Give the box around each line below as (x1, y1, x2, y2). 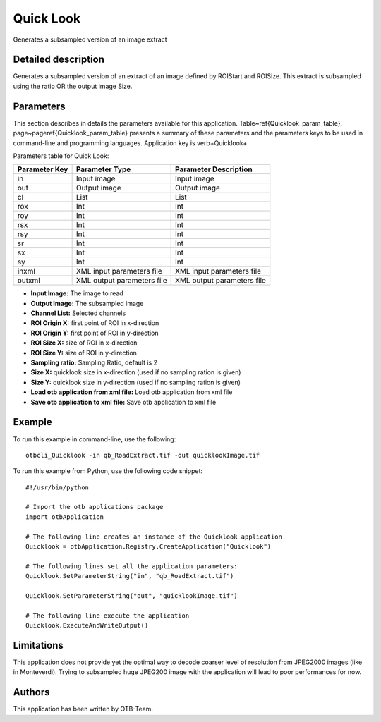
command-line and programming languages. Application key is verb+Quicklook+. (13, 138, 250, 147)
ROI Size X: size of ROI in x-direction (30, 338, 138, 347)
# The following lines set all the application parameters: (25, 562, 238, 570)
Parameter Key (17, 164, 68, 174)
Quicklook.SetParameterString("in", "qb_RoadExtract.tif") (25, 572, 234, 580)
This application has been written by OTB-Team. (13, 705, 154, 714)
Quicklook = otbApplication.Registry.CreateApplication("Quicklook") (25, 543, 272, 551)
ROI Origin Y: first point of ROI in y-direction (30, 329, 159, 337)
